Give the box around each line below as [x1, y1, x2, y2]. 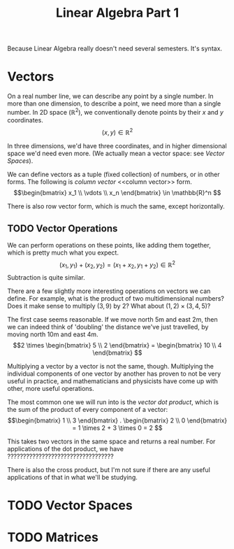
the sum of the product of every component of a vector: [7, 405, 168, 413]
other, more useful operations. [7, 384, 94, 392]
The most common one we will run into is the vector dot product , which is [7, 397, 219, 406]
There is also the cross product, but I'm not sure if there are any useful [7, 465, 211, 473]
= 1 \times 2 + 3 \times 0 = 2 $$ [72, 423, 163, 432]
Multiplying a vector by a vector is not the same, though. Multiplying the [7, 362, 214, 370]
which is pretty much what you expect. [7, 248, 119, 257]
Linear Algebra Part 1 [55, 5, 180, 21]
